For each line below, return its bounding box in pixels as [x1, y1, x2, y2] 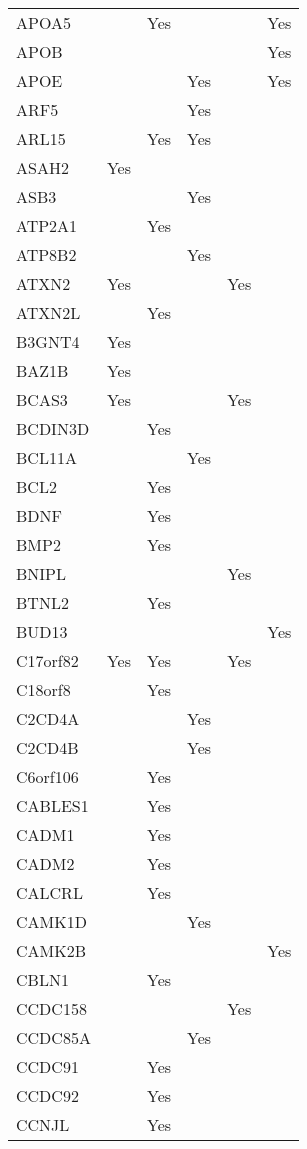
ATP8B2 [16, 243, 77, 266]
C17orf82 [16, 649, 79, 672]
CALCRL [16, 881, 83, 904]
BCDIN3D [16, 417, 90, 440]
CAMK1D [16, 910, 87, 933]
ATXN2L [16, 301, 81, 324]
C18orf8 [16, 678, 71, 701]
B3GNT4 [16, 330, 80, 353]
